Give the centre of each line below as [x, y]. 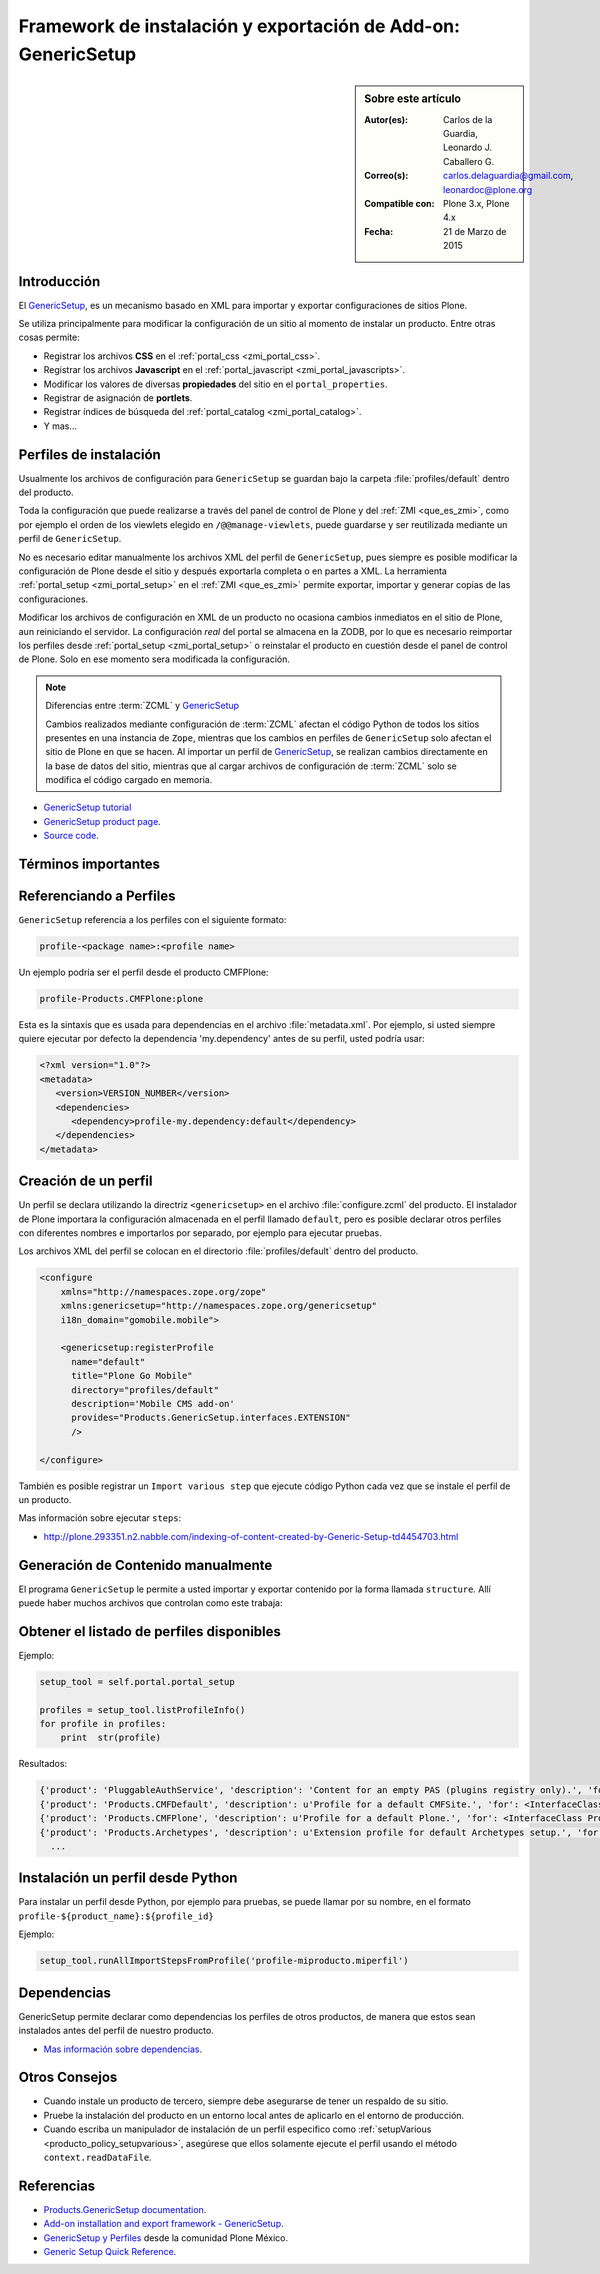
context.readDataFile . [97, 2157]
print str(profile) [111, 1738]
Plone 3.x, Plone [476, 203]
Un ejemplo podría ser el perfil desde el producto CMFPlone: [143, 972]
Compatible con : [399, 203]
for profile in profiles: [103, 1724]
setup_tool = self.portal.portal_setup [137, 1681]
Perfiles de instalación [90, 454]
